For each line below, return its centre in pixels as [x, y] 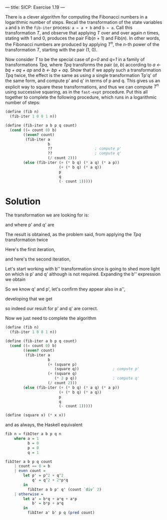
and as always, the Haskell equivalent [44, 425]
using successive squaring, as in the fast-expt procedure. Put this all [76, 92]
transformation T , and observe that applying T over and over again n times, [82, 33]
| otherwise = [29, 494]
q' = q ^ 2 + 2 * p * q [50, 480]
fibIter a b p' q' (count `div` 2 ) [64, 489]
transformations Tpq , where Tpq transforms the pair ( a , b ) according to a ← [83, 64]
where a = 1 [26, 438]
